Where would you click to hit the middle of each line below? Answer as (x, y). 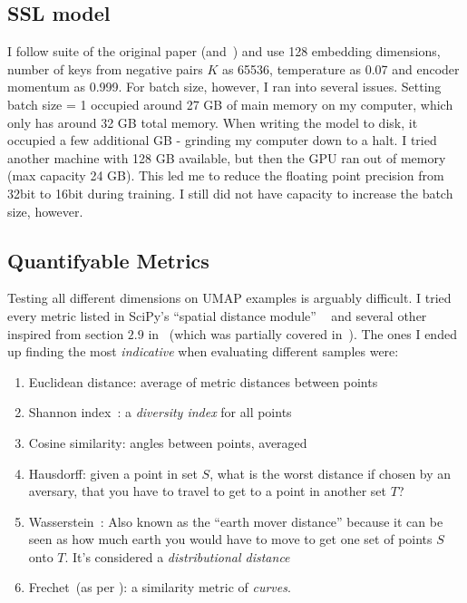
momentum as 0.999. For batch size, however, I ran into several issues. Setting (224, 87)
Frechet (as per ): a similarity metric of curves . (160, 587)
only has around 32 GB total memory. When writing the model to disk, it (213, 122)
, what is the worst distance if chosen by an (331, 473)
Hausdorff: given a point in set (113, 473)
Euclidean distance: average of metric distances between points (203, 381)
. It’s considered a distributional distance (177, 556)
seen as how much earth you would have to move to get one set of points (230, 539)
